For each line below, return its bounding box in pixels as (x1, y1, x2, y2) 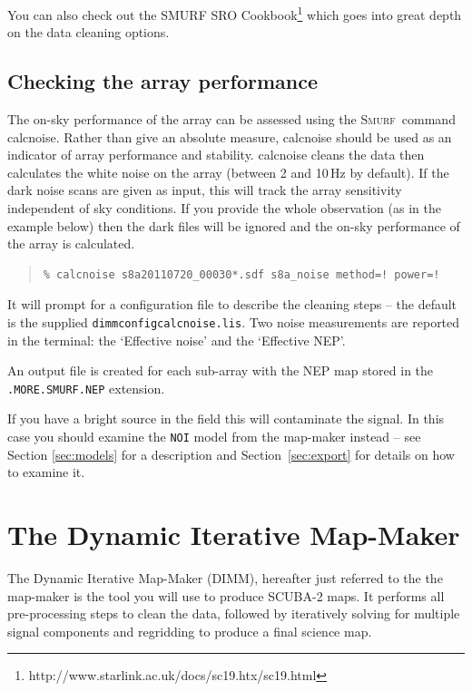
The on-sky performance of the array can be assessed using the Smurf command (7, 110, 456, 129)
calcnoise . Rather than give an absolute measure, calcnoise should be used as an (7, 127, 452, 146)
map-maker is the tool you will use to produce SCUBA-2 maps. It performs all (7, 586, 445, 605)
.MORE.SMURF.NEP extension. (7, 378, 165, 397)
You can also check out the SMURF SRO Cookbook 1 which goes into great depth (7, 3, 462, 24)
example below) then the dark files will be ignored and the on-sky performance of (7, 216, 460, 235)
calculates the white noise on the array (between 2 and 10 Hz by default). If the (7, 162, 449, 181)
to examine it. (7, 462, 85, 482)
